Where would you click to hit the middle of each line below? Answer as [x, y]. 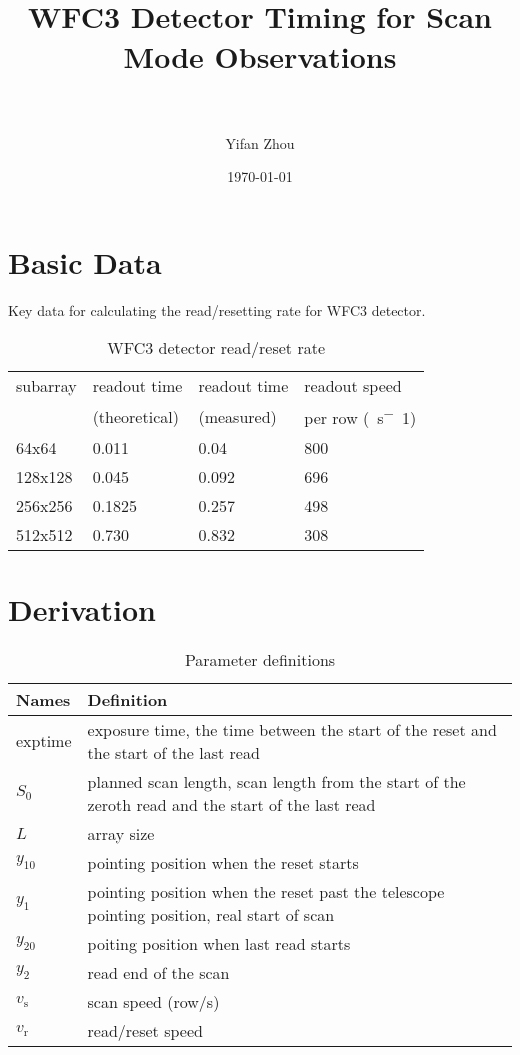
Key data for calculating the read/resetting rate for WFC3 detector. [217, 309]
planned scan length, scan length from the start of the [276, 781]
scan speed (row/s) [153, 1001]
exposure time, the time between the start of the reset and [292, 729]
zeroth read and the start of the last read [231, 804]
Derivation [82, 608]
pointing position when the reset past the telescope [266, 891]
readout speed [353, 386]
